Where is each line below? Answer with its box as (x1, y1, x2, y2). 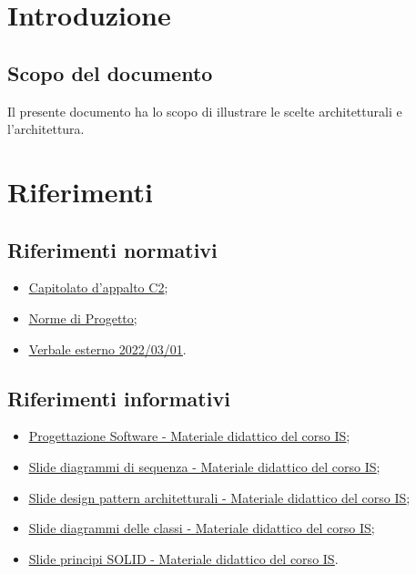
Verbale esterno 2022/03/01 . (28, 339, 187, 358)
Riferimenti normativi (7, 235, 218, 263)
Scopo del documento (7, 58, 213, 87)
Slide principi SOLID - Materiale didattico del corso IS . (28, 548, 339, 568)
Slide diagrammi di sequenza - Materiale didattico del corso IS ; (28, 456, 380, 476)
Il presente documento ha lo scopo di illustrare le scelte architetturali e (7, 101, 402, 120)
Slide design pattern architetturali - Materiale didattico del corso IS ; (28, 487, 411, 507)
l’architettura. (7, 119, 85, 138)
